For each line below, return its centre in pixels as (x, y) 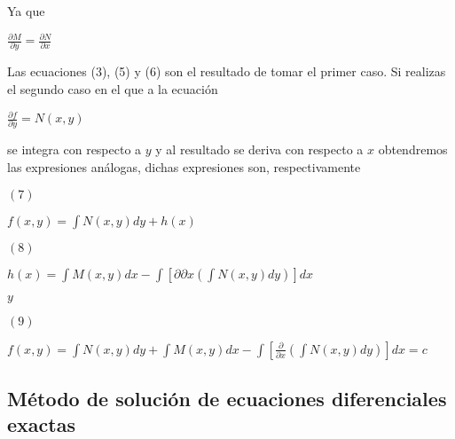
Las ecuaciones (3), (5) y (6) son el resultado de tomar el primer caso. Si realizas (227, 71)
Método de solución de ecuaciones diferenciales (227, 399)
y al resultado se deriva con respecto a (259, 149)
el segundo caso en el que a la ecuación (113, 89)
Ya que (26, 11)
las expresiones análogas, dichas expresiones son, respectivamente (184, 167)
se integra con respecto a (75, 149)
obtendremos (413, 149)
